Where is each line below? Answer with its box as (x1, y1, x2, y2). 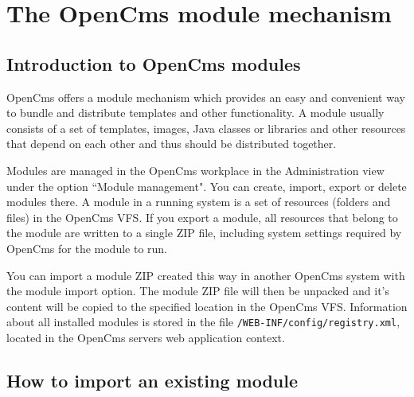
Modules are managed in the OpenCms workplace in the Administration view (6, 162, 385, 178)
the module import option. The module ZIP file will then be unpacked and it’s (6, 282, 390, 299)
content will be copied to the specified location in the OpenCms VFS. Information (6, 298, 408, 314)
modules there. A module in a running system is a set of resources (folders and (6, 193, 391, 210)
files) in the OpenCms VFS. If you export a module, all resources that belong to (6, 208, 398, 225)
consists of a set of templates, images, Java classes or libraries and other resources (6, 119, 406, 136)
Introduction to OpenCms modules (6, 51, 301, 76)
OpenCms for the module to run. (6, 239, 168, 256)
